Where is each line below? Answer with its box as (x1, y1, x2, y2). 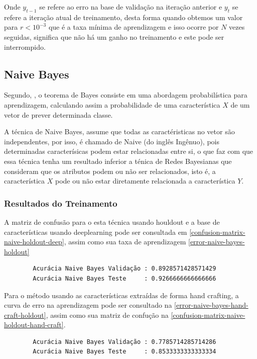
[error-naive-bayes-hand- (174, 300, 248, 310)
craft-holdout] (4, 309, 46, 320)
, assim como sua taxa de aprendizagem (64, 236, 186, 247)
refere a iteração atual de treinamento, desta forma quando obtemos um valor (4, 12, 243, 22)
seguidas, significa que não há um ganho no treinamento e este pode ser (4, 31, 224, 42)
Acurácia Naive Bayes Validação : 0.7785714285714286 (33, 338, 216, 345)
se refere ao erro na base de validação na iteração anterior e (39, 2, 222, 12)
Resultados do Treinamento (4, 197, 117, 209)
